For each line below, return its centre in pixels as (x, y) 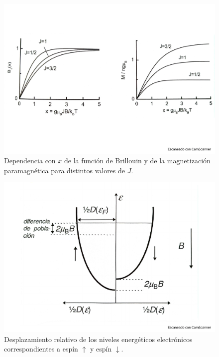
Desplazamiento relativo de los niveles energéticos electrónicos (98, 339)
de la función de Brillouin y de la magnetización (137, 161)
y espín (101, 349)
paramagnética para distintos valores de (65, 170)
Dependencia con (30, 161)
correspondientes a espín (41, 349)
